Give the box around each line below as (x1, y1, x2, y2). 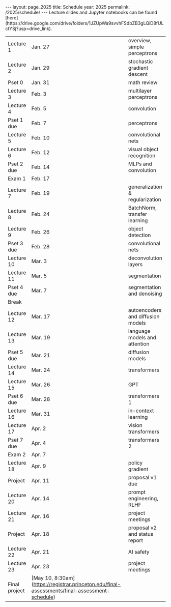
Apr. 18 (31, 531, 50, 537)
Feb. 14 (31, 164, 50, 170)
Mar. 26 (31, 381, 50, 388)
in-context (128, 407, 154, 414)
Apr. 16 (31, 513, 50, 519)
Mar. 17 (31, 313, 50, 320)
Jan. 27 (31, 43, 50, 50)
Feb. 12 (31, 149, 50, 156)
